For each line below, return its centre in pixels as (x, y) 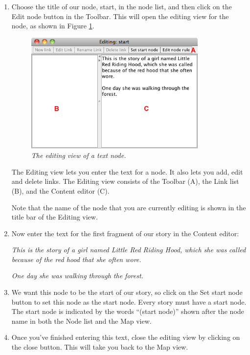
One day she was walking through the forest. (77, 276)
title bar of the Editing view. (55, 217)
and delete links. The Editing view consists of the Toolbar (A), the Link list (125, 181)
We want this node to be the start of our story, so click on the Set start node (127, 292)
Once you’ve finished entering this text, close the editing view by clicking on (126, 337)
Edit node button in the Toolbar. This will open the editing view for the (120, 16)
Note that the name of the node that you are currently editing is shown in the (129, 207)
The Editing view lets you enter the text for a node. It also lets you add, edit (127, 171)
